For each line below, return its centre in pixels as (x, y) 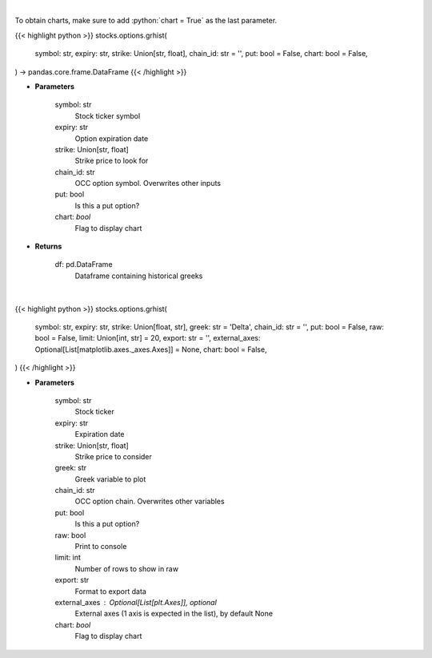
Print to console (101, 547)
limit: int (68, 558)
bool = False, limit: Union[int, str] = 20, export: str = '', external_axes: (148, 338)
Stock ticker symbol (108, 115)
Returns (48, 246)
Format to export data (111, 591)
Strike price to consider (113, 456)
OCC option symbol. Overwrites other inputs (148, 184)
